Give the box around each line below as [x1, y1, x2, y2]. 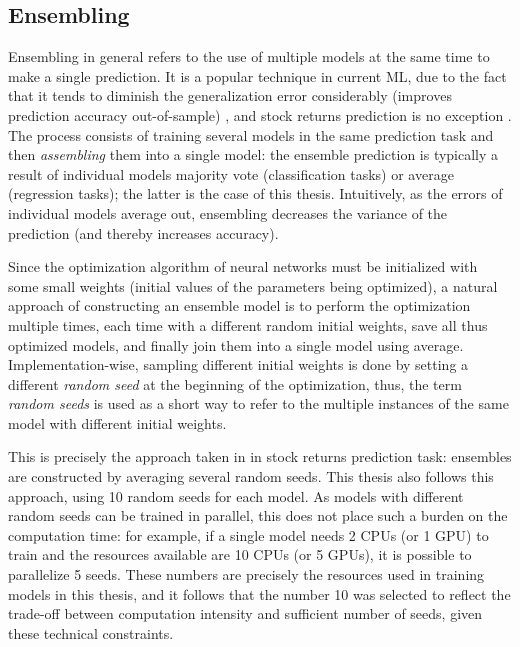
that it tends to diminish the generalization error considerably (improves [8, 85, 452, 106]
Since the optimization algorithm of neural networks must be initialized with [8, 256, 478, 277]
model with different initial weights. [8, 412, 227, 433]
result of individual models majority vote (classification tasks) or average [8, 163, 454, 184]
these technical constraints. [8, 622, 174, 643]
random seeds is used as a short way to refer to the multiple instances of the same [8, 393, 509, 414]
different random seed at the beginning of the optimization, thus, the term [8, 373, 462, 394]
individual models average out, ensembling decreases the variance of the [8, 202, 448, 223]
